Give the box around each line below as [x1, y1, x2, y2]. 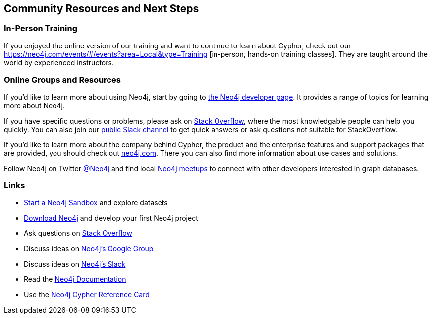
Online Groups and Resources [4, 75, 121, 85]
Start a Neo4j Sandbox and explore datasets [24, 198, 168, 207]
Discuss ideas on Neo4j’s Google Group [24, 244, 154, 253]
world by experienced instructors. [4, 58, 114, 67]
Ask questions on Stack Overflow [24, 229, 132, 238]
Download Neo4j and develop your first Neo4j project [24, 214, 198, 223]
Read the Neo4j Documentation [24, 275, 126, 284]
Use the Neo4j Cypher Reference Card [24, 290, 150, 299]
